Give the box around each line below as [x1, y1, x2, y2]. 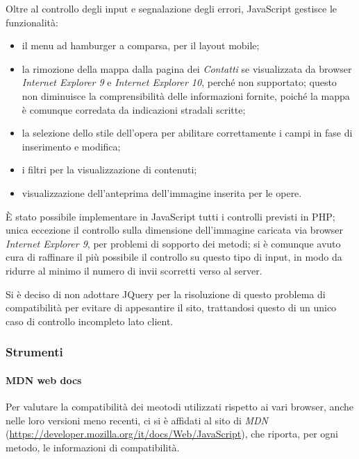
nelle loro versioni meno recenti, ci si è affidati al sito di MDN [6, 413, 268, 427]
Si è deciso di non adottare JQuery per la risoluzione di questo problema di [6, 286, 326, 301]
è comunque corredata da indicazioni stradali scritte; [22, 102, 246, 116]
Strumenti [6, 343, 63, 361]
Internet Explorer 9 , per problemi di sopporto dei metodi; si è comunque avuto [6, 236, 341, 250]
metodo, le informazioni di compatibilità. [6, 440, 180, 454]
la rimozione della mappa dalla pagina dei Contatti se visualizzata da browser [22, 61, 352, 76]
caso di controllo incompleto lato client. [6, 313, 174, 328]
